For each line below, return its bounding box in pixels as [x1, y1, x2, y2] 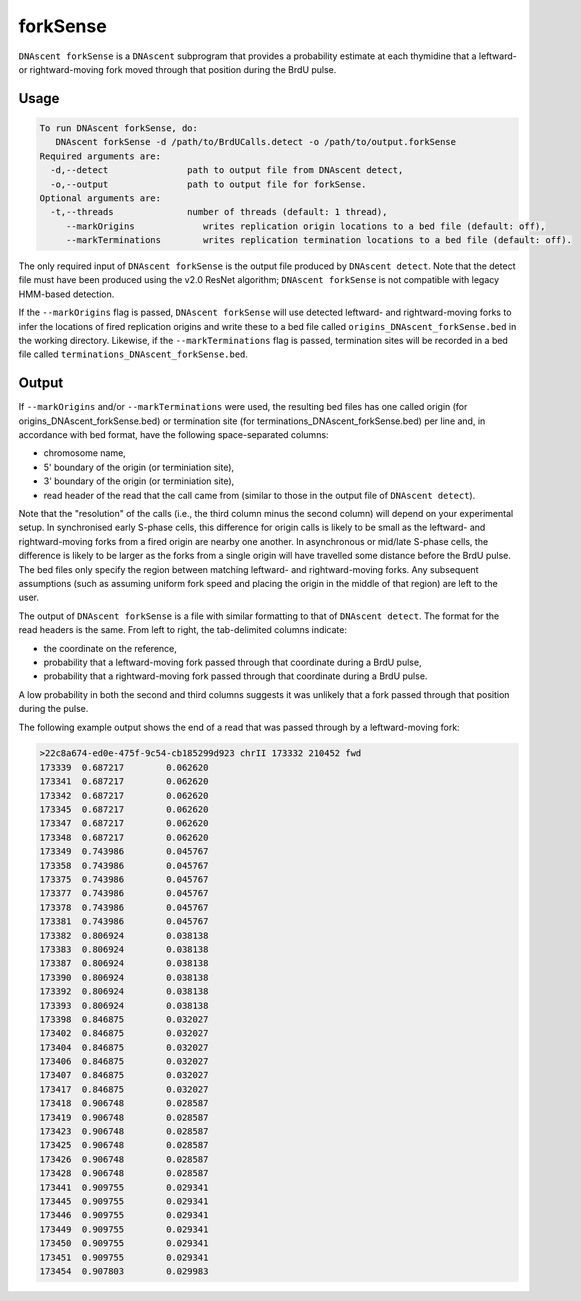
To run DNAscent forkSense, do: [39, 122, 199, 134]
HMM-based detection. [18, 288, 115, 300]
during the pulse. [18, 703, 89, 715]
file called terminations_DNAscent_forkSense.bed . [18, 348, 249, 360]
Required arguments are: [39, 150, 162, 162]
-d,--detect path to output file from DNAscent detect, [50, 165, 404, 176]
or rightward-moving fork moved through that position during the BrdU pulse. [18, 63, 337, 75]
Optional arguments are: [39, 192, 162, 204]
